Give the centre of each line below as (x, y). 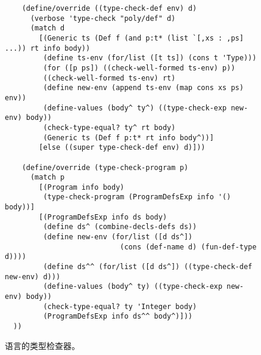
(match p (47, 177)
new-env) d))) (33, 277)
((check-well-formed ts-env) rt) (109, 78)
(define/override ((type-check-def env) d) (109, 8)
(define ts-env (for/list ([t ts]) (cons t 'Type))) (150, 58)
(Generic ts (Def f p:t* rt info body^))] (128, 138)
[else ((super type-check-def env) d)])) (122, 148)
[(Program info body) (82, 187)
